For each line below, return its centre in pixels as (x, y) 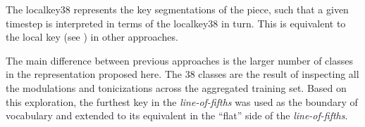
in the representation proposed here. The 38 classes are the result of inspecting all (182, 74)
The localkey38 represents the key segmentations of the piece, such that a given (177, 9)
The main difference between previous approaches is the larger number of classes (179, 60)
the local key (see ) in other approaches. (92, 37)
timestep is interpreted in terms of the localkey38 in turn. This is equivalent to (176, 23)
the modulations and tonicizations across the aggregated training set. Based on (176, 87)
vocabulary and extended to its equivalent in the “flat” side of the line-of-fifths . (177, 115)
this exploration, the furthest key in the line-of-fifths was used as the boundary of (182, 101)
